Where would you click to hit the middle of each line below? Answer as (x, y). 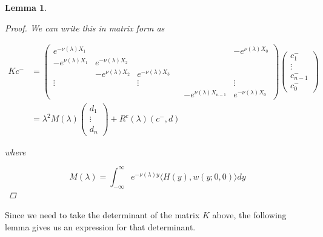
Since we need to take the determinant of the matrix (102, 215)
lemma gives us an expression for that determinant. (100, 226)
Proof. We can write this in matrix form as (85, 28)
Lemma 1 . (26, 7)
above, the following (249, 215)
